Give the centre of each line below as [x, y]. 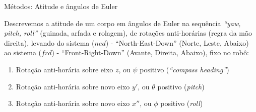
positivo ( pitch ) [181, 86]
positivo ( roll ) [182, 103]
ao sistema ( [23, 52]
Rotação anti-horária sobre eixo [65, 69]
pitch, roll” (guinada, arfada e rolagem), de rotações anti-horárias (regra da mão [128, 33]
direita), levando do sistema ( [49, 42]
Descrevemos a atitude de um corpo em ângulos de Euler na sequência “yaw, [122, 23]
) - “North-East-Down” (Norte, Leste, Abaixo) [177, 42]
